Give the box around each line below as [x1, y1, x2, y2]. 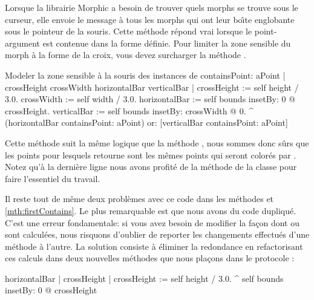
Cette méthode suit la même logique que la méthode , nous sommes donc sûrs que [5, 136, 309, 149]
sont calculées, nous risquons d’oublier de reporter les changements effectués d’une [5, 228, 310, 241]
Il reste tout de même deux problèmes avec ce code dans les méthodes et [5, 192, 274, 205]
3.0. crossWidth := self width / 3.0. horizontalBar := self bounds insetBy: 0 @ [5, 93, 296, 105]
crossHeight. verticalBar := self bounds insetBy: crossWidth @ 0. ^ [5, 104, 253, 117]
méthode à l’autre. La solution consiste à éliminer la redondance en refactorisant [5, 240, 303, 252]
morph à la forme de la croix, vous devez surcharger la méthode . [5, 48, 246, 61]
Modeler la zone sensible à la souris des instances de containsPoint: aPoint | [5, 68, 286, 81]
